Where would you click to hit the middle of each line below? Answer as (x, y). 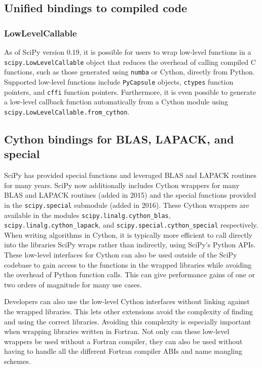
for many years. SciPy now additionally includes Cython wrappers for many (122, 185)
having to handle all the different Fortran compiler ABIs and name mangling (123, 351)
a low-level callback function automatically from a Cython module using (116, 102)
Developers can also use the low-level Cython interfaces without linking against (127, 301)
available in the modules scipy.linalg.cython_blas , (87, 215)
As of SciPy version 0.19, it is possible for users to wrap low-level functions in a (128, 52)
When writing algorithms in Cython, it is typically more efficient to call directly (128, 234)
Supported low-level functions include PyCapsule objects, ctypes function (119, 81)
